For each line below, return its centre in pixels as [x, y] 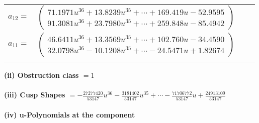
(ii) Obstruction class [41, 75]
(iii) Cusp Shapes [35, 95]
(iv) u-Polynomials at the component [70, 115]
